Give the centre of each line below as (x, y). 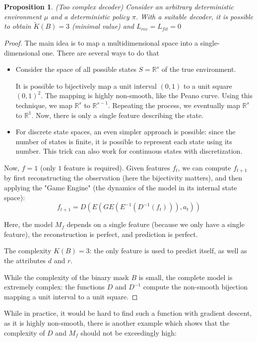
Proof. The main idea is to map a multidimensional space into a (101, 43)
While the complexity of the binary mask (66, 277)
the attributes (25, 260)
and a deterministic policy (90, 16)
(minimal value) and (103, 26)
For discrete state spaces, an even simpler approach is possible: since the (126, 132)
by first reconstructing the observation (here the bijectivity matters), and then (123, 178)
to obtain (18, 26)
